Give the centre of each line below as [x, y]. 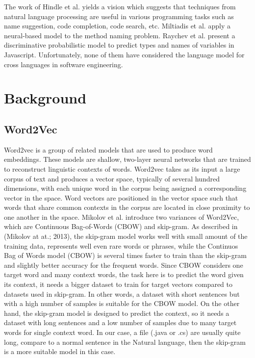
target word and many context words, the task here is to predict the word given [124, 274]
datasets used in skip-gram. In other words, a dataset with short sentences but [122, 294]
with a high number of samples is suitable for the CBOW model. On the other [122, 303]
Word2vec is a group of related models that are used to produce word [108, 149]
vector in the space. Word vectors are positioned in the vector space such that [121, 197]
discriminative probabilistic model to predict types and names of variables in [119, 45]
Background [45, 98]
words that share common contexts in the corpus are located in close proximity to [127, 207]
